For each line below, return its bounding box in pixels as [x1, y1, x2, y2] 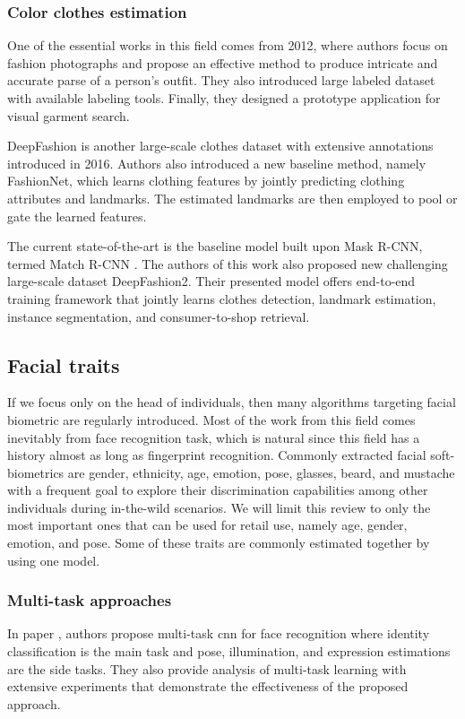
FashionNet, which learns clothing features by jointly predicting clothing [7, 171, 405, 190]
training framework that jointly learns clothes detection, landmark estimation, [7, 289, 436, 308]
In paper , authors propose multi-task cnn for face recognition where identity [7, 624, 430, 643]
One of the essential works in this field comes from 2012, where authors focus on [7, 36, 448, 55]
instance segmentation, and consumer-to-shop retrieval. [7, 307, 310, 325]
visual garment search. [7, 106, 130, 125]
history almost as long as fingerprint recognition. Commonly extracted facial [7, 446, 426, 464]
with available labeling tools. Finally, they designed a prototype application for [7, 89, 441, 107]
